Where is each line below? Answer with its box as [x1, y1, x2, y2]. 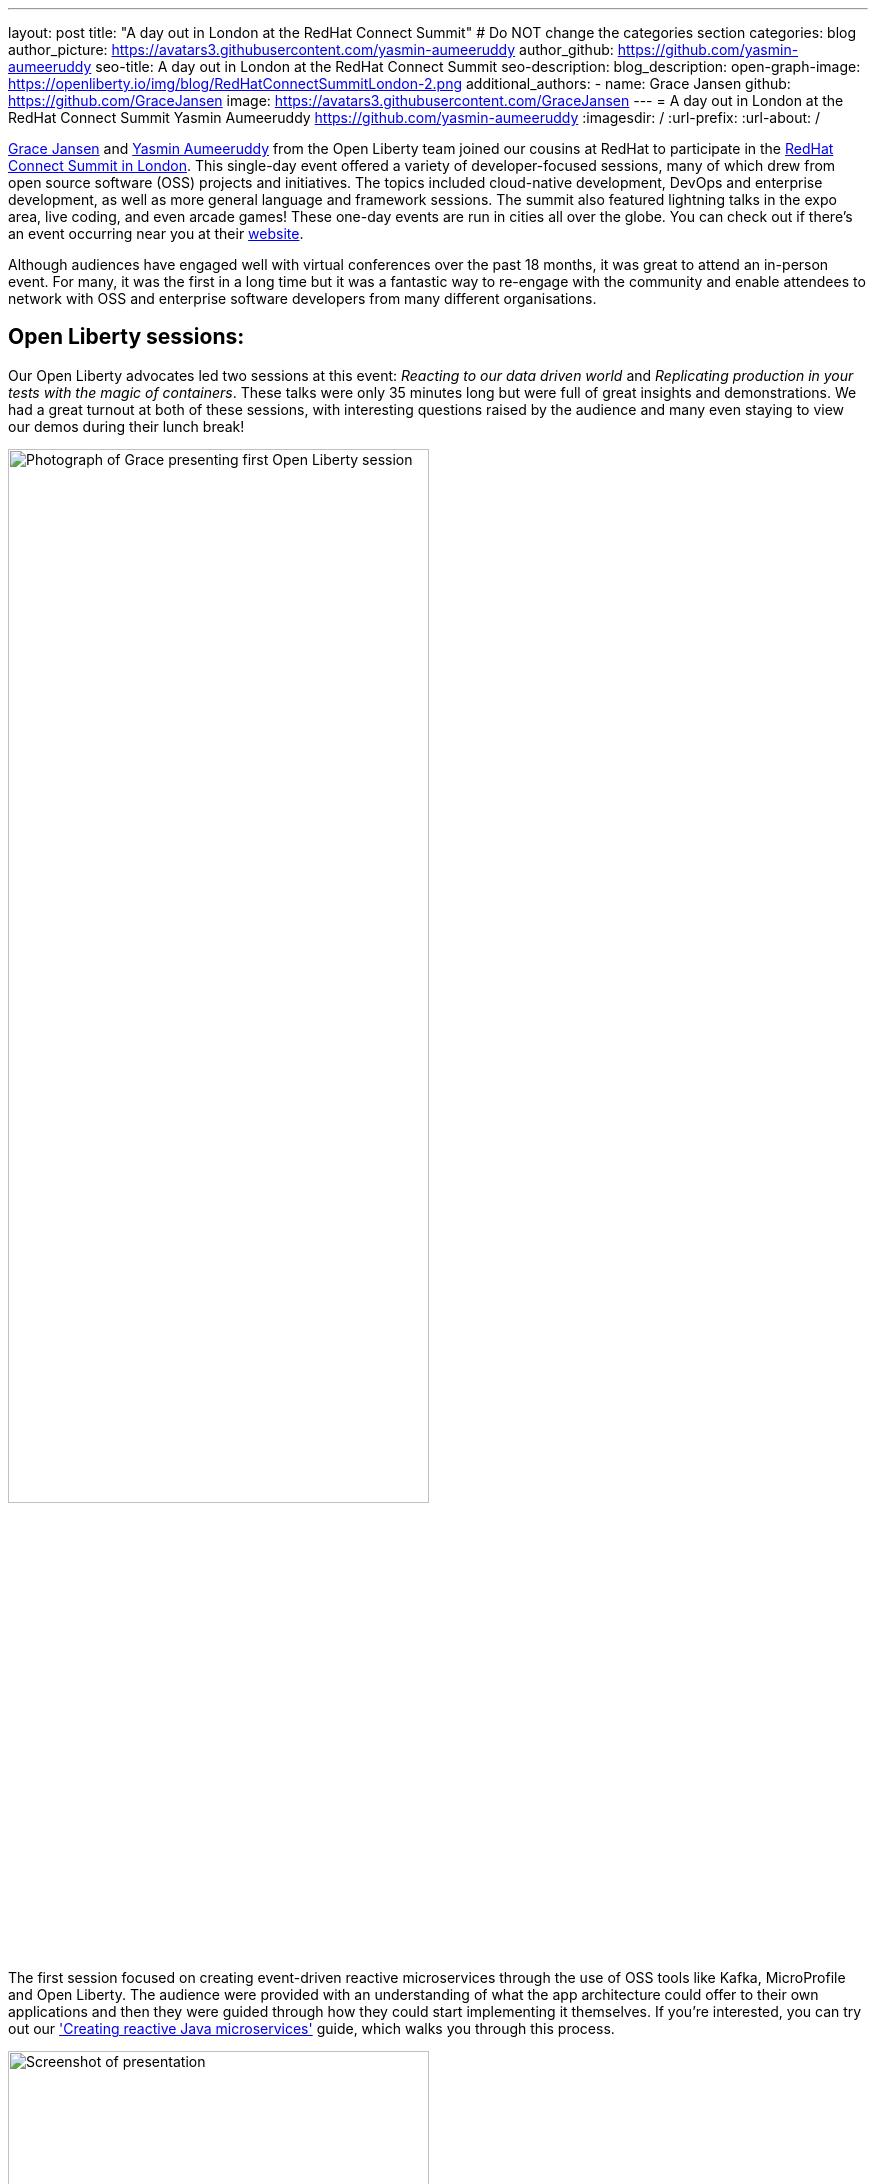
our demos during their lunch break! [8, 417, 245, 435]
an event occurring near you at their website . [8, 225, 304, 242]
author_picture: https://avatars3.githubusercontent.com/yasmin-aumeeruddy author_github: [8, 41, 614, 58]
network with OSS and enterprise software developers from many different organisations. [8, 290, 597, 307]
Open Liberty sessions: [8, 324, 245, 350]
